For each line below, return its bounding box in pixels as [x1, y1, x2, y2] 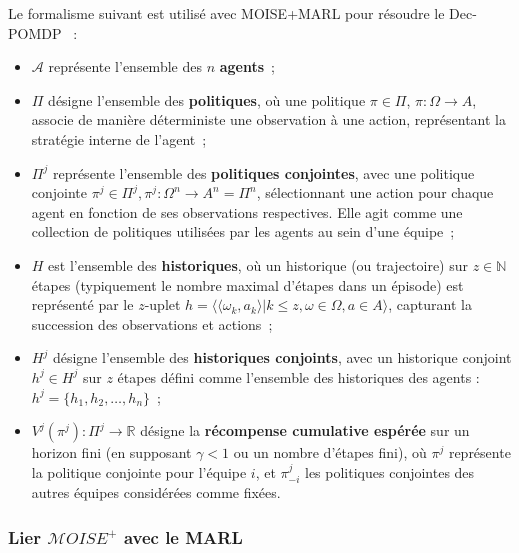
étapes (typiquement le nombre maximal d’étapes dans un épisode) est [31, 274, 464, 295]
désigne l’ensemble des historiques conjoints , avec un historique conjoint [52, 347, 512, 368]
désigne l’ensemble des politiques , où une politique [48, 89, 366, 110]
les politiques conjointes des [305, 461, 475, 482]
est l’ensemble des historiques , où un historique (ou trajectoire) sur [48, 254, 469, 275]
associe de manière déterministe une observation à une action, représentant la [31, 109, 507, 130]
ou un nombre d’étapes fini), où [233, 442, 427, 463]
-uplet [144, 294, 181, 315]
